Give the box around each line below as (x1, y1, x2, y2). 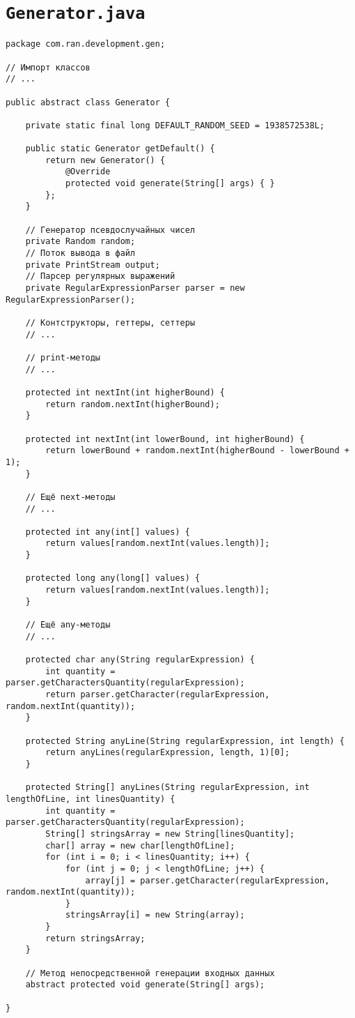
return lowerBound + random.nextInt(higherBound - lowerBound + (45, 446, 349, 456)
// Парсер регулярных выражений (25, 271, 175, 282)
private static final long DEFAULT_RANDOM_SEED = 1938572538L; (25, 120, 325, 130)
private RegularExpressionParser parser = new (25, 283, 245, 294)
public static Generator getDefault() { (25, 144, 215, 154)
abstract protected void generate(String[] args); (25, 980, 265, 990)
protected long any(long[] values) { (25, 573, 200, 584)
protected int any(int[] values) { (25, 526, 190, 537)
